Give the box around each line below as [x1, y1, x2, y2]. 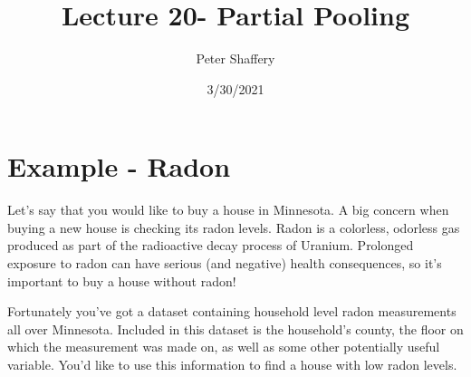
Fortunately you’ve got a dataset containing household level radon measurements [7, 302, 457, 321]
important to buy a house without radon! [7, 271, 236, 290]
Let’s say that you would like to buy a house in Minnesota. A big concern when [7, 200, 449, 219]
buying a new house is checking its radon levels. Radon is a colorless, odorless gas [7, 217, 460, 237]
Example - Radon [7, 148, 231, 185]
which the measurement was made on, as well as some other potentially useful [7, 337, 440, 356]
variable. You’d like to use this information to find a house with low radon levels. [7, 355, 457, 373]
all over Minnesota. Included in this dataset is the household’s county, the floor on [7, 319, 464, 338]
